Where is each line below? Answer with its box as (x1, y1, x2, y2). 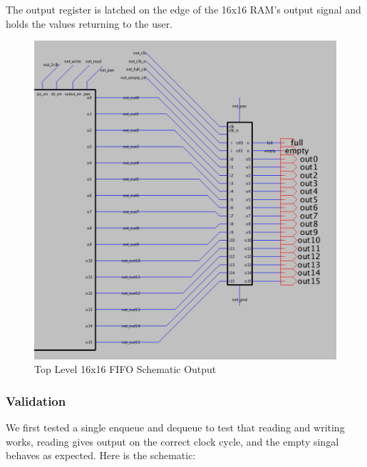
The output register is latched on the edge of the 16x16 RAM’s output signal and (6, 2, 361, 16)
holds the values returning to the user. (6, 16, 173, 31)
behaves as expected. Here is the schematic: (6, 448, 196, 463)
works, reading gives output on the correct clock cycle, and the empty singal (6, 434, 339, 448)
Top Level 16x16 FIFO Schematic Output (34, 362, 217, 377)
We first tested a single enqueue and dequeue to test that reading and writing (6, 420, 345, 435)
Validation (6, 392, 66, 409)
